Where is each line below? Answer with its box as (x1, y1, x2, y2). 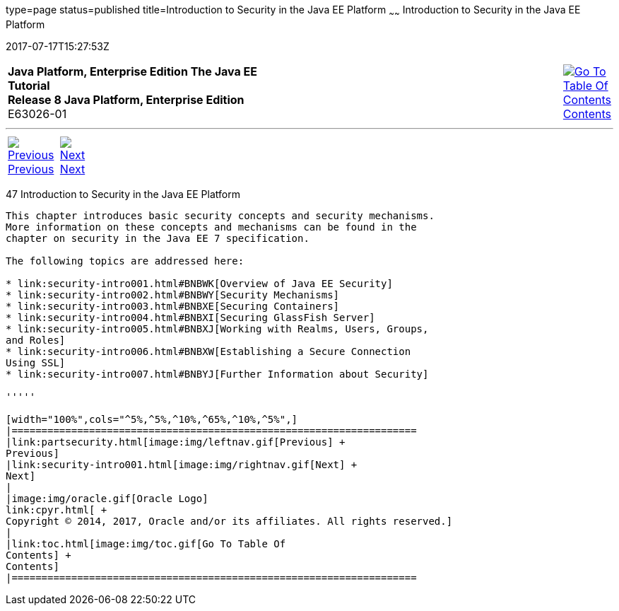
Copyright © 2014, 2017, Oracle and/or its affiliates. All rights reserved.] (6, 515, 453, 527)
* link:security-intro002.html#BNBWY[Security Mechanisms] (6, 289, 340, 301)
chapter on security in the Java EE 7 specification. (6, 232, 309, 244)
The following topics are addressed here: (6, 255, 244, 267)
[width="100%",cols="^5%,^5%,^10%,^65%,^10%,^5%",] (6, 413, 298, 425)
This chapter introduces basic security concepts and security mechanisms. (6, 209, 435, 221)
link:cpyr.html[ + (6, 504, 107, 516)
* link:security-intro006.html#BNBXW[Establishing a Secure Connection (6, 345, 411, 357)
